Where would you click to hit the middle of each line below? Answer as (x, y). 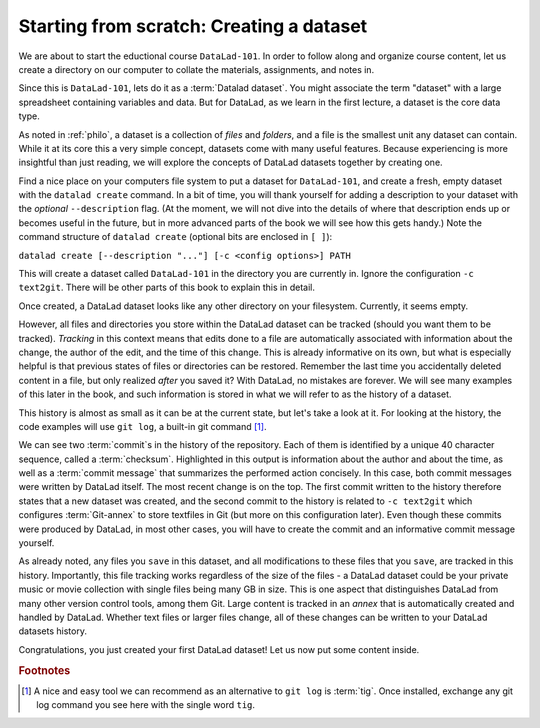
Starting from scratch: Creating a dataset (193, 26)
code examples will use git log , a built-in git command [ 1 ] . (142, 426)
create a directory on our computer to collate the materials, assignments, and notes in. (196, 69)
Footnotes (44, 670)
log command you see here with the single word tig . (145, 705)
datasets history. (52, 631)
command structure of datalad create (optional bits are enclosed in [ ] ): (175, 237)
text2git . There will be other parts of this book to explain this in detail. (166, 287)
